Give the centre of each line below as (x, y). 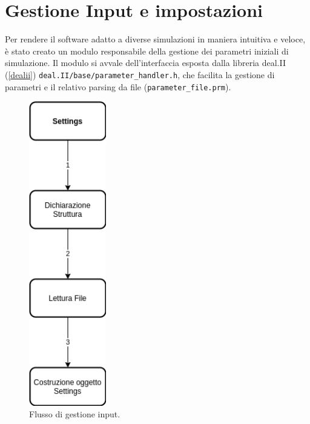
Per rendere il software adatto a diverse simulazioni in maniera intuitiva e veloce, (155, 39)
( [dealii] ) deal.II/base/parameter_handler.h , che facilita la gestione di (140, 74)
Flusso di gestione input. (75, 414)
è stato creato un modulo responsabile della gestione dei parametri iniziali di (147, 51)
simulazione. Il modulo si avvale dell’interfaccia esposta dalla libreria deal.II (145, 63)
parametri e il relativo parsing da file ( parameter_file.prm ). (118, 86)
